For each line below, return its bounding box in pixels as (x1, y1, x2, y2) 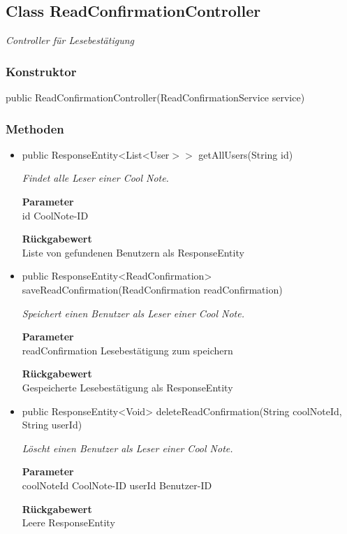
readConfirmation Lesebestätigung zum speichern (22, 342, 233, 357)
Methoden (6, 120, 64, 137)
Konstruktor (6, 62, 77, 80)
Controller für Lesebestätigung (6, 33, 134, 48)
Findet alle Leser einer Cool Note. (22, 171, 169, 185)
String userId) (22, 417, 82, 432)
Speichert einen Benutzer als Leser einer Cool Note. (22, 305, 244, 320)
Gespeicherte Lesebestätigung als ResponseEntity (22, 380, 233, 394)
